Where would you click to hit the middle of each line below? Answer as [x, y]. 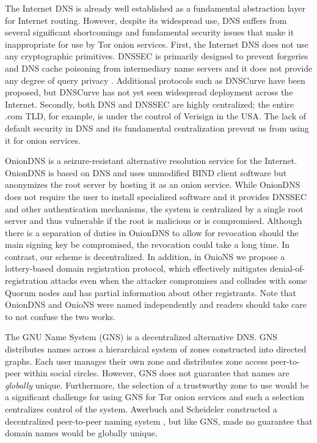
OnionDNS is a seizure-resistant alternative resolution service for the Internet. [151, 161]
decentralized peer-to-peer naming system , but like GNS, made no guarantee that [159, 421]
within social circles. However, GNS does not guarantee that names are [156, 373]
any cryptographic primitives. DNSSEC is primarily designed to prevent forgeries [157, 56]
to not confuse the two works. [60, 316]
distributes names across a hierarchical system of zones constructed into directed [156, 349]
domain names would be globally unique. [81, 433]
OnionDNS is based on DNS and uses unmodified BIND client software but [146, 172]
